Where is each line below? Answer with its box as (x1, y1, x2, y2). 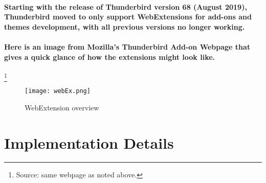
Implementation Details (4, 132, 174, 153)
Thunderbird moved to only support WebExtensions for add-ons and (4, 11, 252, 22)
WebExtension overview (25, 102, 99, 112)
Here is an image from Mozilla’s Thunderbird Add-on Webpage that (4, 41, 251, 52)
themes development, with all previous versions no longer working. (4, 21, 245, 32)
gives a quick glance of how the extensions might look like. (4, 51, 215, 62)
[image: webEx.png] (25, 87, 91, 95)
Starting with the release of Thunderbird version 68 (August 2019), (4, 1, 247, 12)
